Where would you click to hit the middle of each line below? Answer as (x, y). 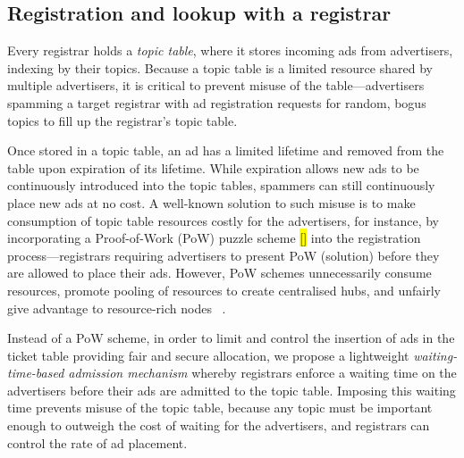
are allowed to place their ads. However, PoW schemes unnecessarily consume (219, 273)
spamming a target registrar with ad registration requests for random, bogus (217, 102)
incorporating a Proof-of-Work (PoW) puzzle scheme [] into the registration (214, 238)
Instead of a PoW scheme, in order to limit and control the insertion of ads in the (231, 338)
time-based (36, 373)
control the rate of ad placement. (97, 442)
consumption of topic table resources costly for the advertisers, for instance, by (223, 220)
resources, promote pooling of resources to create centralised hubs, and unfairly (224, 290)
